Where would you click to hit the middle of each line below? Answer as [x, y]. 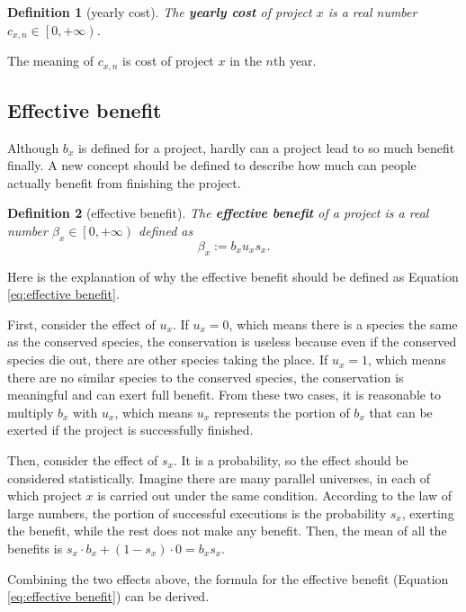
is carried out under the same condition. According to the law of [275, 495]
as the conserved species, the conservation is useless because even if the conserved [232, 342]
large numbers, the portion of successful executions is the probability [197, 513]
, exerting [428, 513]
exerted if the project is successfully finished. [130, 430]
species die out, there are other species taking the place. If [168, 360]
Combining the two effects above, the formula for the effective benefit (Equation [228, 578]
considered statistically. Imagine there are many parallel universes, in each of [219, 477]
